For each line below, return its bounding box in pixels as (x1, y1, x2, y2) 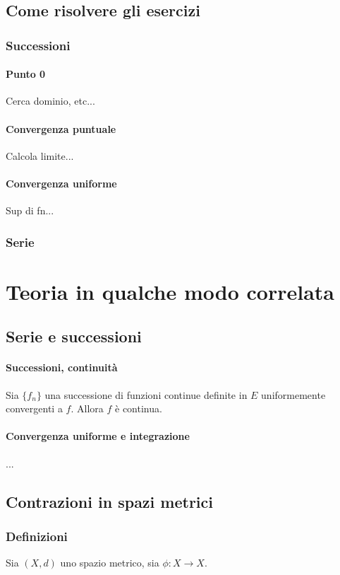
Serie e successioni (6, 325, 142, 347)
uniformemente (261, 387, 326, 402)
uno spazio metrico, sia (60, 555, 159, 570)
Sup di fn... (6, 203, 54, 218)
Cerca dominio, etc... (6, 93, 95, 108)
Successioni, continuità (6, 360, 118, 375)
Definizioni (6, 527, 68, 545)
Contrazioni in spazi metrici (6, 490, 213, 512)
